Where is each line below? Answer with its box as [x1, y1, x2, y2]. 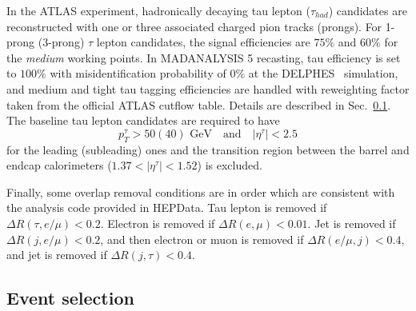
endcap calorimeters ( [6, 157, 112, 173]
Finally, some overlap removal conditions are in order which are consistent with [6, 183, 395, 200]
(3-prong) [38, 34, 85, 50]
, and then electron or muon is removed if [100, 230, 304, 247]
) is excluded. [197, 157, 262, 173]
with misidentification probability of [50, 65, 226, 82]
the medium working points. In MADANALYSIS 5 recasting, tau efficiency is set [6, 49, 401, 66]
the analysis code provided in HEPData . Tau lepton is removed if [6, 199, 327, 216]
